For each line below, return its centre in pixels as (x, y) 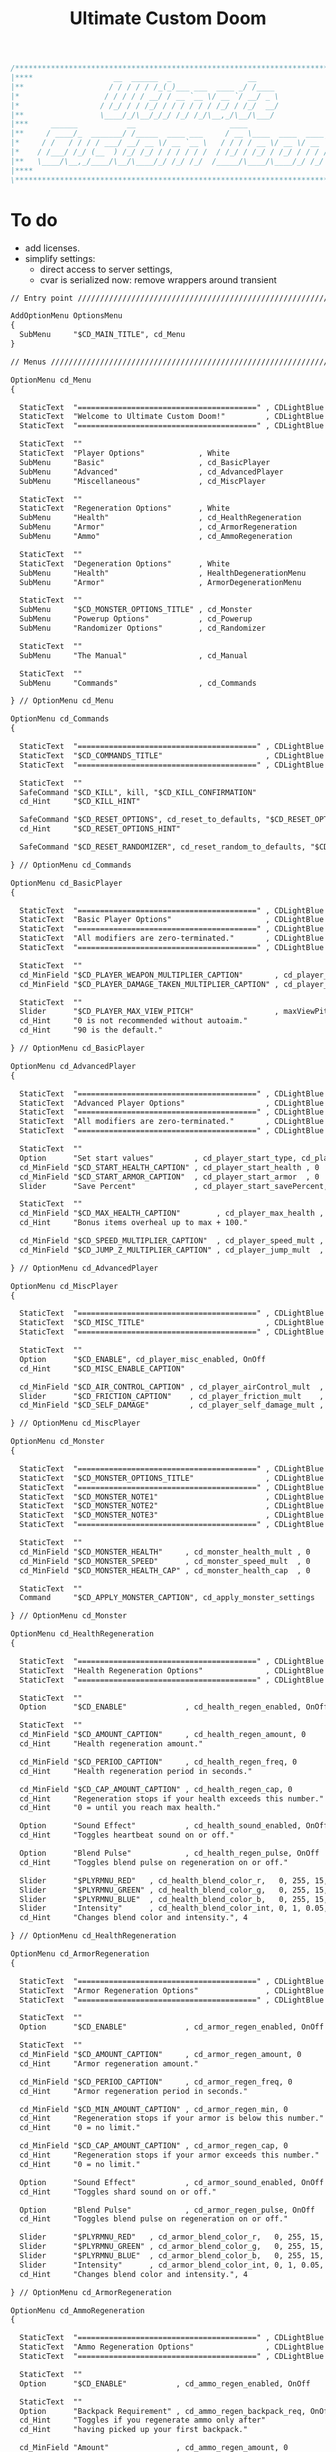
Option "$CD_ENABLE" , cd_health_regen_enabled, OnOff (174, 1707)
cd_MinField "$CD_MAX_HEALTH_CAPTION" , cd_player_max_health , (172, 1213)
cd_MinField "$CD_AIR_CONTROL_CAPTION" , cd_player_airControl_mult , (172, 1387)
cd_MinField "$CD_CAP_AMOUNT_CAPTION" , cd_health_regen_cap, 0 (156, 1789)
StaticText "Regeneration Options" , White (124, 508)
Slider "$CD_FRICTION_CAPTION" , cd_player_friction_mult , (172, 1396)
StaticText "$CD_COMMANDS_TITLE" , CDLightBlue (172, 755)
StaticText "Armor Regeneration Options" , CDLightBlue (172, 1990)
